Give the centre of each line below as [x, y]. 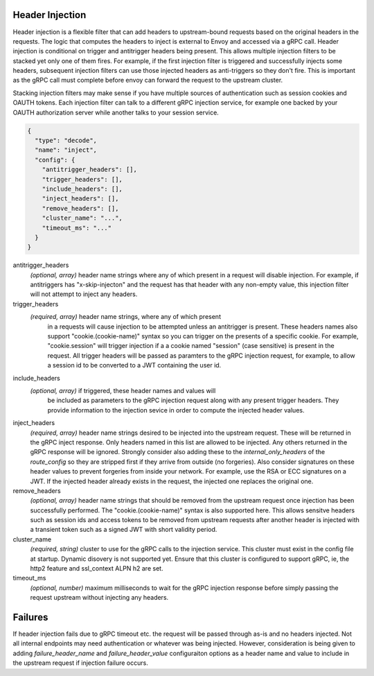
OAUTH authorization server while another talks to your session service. [116, 112]
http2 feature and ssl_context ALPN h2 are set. [97, 569]
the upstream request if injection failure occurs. [80, 663]
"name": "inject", [66, 150]
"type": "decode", [66, 141]
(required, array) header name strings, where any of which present [126, 317]
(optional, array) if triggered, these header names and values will [123, 390]
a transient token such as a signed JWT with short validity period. [124, 530]
